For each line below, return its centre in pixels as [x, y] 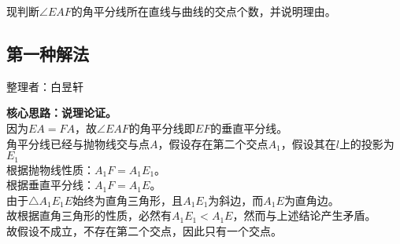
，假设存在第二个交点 [213, 143]
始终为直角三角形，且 [128, 200]
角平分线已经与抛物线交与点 [78, 143]
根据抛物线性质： [50, 169]
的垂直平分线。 [249, 127]
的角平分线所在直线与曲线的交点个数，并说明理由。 [204, 11]
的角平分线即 [162, 127]
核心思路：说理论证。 [61, 113]
